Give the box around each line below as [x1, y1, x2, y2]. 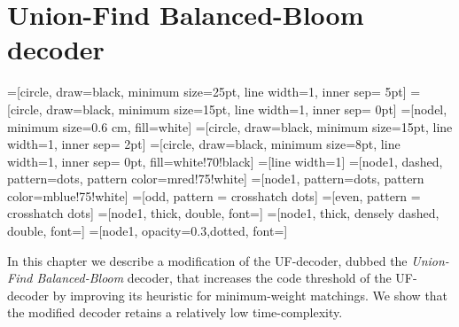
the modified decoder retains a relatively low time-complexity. [7, 303, 343, 322]
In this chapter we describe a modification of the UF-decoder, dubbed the [7, 251, 408, 269]
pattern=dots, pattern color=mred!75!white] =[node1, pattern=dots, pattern [7, 169, 424, 188]
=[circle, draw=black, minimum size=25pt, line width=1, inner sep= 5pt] [7, 82, 407, 101]
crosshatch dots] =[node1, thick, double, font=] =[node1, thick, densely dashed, [7, 204, 440, 222]
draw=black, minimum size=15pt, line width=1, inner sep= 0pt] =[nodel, [46, 99, 447, 118]
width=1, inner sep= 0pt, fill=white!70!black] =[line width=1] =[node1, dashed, [7, 152, 443, 170]
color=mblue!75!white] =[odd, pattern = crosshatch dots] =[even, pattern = [7, 186, 421, 205]
